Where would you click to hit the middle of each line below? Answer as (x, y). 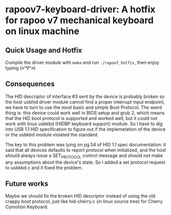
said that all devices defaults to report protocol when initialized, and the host (86, 150)
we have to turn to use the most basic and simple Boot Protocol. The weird (84, 107)
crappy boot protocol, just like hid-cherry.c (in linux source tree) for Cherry (84, 202)
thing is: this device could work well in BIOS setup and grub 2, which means (85, 113)
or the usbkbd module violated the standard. (52, 134)
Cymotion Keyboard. (27, 207)
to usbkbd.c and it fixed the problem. (44, 167)
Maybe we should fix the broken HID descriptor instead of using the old (80, 196)
